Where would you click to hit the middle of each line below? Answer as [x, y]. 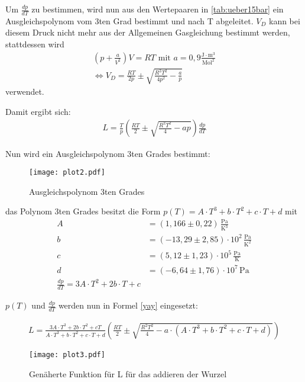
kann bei [284, 20]
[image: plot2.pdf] [67, 173]
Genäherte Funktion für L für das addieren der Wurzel [128, 373]
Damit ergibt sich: [38, 111]
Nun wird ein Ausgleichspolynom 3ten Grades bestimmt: [108, 153]
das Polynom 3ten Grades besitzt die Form [83, 211]
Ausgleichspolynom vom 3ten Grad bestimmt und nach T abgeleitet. [129, 20]
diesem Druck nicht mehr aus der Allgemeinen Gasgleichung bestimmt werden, [148, 32]
